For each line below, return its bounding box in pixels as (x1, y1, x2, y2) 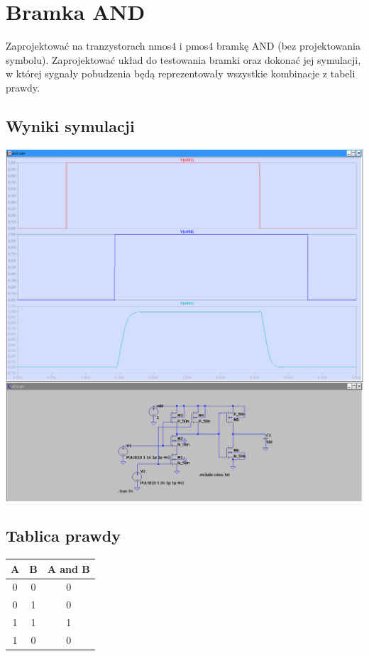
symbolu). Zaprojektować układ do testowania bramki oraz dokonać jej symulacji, (6, 52, 361, 67)
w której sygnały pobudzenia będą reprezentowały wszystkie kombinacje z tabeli (6, 66, 356, 81)
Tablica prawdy (6, 525, 121, 547)
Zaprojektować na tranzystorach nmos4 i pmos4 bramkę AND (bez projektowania (6, 38, 360, 53)
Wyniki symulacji (6, 114, 135, 136)
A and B (47, 561, 90, 576)
